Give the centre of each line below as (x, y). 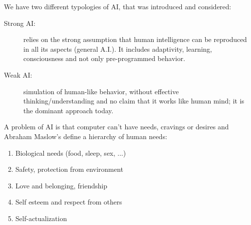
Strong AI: (20, 23)
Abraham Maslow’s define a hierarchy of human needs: (86, 136)
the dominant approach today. (68, 110)
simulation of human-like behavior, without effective (101, 91)
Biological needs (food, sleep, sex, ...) (71, 153)
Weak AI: (18, 74)
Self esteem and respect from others (69, 202)
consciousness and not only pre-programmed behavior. (104, 58)
